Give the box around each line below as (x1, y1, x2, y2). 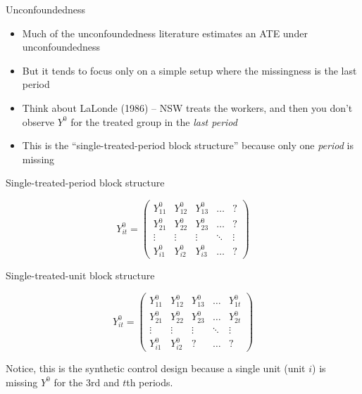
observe (22, 114, 55, 129)
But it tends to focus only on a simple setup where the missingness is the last (22, 63, 357, 77)
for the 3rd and (54, 374, 120, 389)
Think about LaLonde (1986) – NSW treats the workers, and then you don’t (22, 100, 353, 115)
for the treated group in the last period (70, 114, 237, 129)
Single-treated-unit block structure (6, 268, 155, 283)
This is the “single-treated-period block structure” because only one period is (22, 138, 354, 153)
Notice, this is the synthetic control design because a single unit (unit (6, 361, 306, 376)
